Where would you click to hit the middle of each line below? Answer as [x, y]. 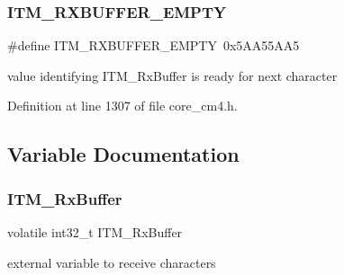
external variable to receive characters [112, 262]
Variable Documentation [123, 154]
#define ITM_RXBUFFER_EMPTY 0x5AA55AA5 [154, 45]
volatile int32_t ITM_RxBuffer [95, 232]
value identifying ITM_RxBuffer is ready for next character [172, 75]
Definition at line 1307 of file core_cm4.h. [122, 106]
